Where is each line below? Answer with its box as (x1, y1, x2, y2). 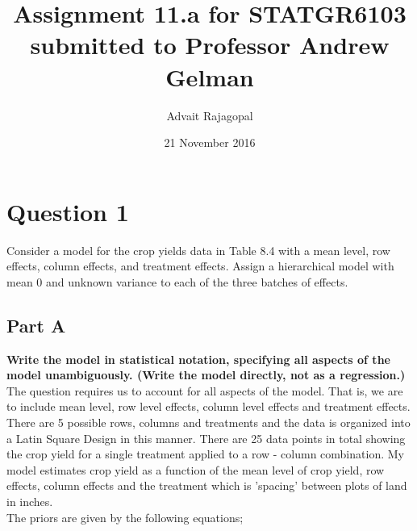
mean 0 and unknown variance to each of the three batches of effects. (6, 273, 348, 290)
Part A (6, 312, 66, 337)
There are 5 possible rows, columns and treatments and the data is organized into (6, 413, 411, 430)
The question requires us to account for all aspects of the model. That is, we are (6, 382, 403, 399)
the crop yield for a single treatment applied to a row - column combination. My (6, 445, 404, 462)
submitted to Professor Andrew (30, 28, 390, 61)
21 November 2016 (164, 134, 256, 151)
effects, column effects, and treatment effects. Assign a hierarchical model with (6, 257, 394, 274)
